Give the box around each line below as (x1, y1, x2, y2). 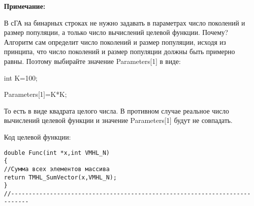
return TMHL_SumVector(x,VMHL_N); (4, 174, 117, 181)
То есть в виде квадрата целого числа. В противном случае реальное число (4, 105, 229, 116)
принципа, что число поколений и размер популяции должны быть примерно (4, 46, 235, 57)
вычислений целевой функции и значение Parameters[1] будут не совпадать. (4, 115, 233, 125)
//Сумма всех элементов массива (4, 165, 110, 173)
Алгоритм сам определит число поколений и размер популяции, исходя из (4, 36, 226, 47)
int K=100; (4, 72, 38, 83)
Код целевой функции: (4, 131, 71, 142)
